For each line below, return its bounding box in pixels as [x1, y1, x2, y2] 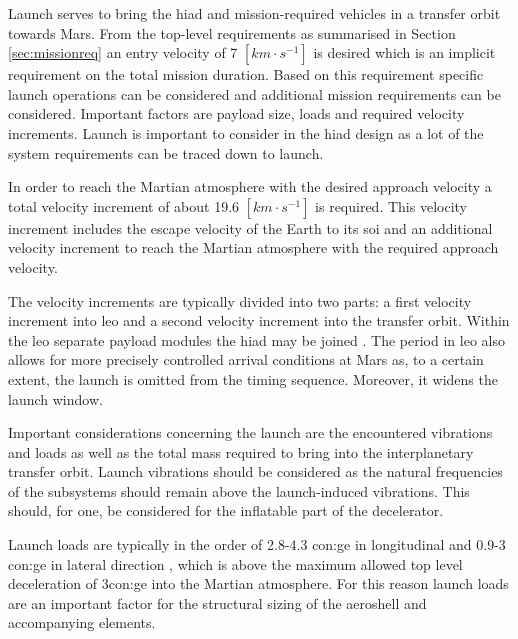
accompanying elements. [8, 612, 156, 633]
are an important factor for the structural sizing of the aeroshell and [8, 592, 427, 613]
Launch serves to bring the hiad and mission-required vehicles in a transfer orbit [8, 3, 501, 23]
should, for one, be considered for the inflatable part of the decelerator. [8, 500, 444, 521]
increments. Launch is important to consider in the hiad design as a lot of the [8, 122, 484, 143]
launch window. [8, 388, 103, 409]
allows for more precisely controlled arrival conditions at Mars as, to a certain [8, 349, 484, 370]
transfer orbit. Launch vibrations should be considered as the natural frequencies [8, 461, 503, 482]
